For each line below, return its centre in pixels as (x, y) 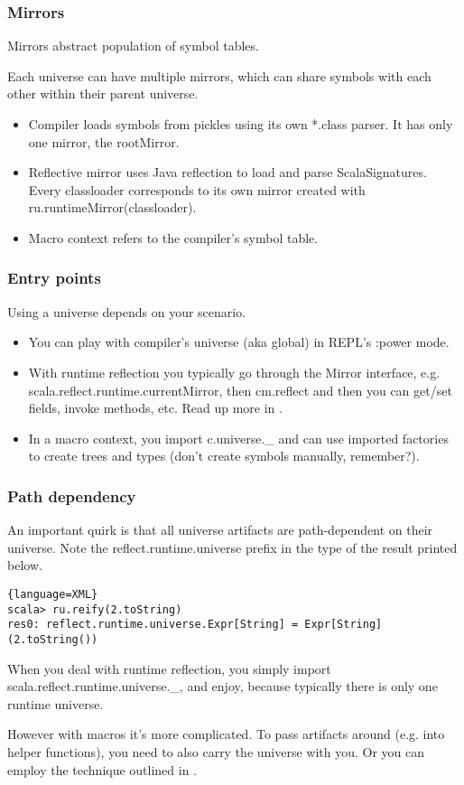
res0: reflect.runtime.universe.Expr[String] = (153, 625)
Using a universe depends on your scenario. (127, 311)
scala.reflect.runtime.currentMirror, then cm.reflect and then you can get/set (240, 390)
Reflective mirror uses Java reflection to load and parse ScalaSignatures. (227, 172)
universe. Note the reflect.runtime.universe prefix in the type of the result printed (232, 547)
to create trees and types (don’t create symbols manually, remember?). (224, 456)
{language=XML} (53, 594)
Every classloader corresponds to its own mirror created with (197, 189)
